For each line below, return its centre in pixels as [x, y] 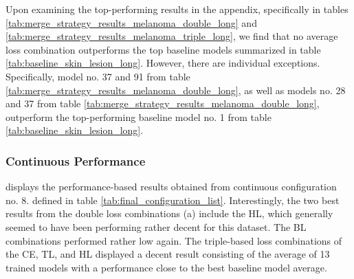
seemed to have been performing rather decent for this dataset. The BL [156, 226]
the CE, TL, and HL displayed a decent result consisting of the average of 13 [168, 254]
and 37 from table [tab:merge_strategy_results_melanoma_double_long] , [163, 103]
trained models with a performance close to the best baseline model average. [166, 267]
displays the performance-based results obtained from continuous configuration [171, 187]
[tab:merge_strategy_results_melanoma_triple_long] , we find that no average [172, 36]
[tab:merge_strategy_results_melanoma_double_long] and [131, 22]
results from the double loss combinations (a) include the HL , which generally [169, 213]
